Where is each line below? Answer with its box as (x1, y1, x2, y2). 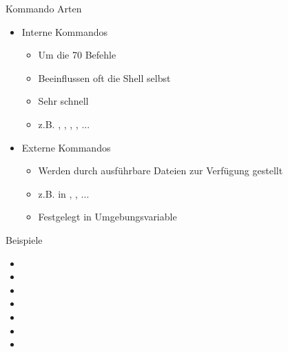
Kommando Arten (6, 1, 82, 15)
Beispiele (6, 232, 43, 247)
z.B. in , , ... (38, 186, 90, 200)
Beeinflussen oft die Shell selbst (38, 70, 171, 85)
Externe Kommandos (21, 140, 111, 154)
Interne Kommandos (21, 24, 107, 39)
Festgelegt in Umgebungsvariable (38, 209, 177, 224)
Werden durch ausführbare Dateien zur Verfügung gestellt (38, 163, 283, 178)
